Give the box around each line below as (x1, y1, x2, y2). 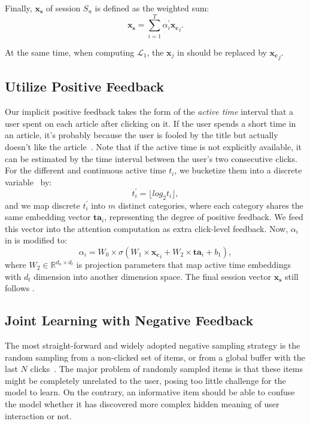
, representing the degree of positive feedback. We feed (104, 211, 303, 223)
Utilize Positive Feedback (5, 77, 165, 96)
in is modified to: (5, 234, 67, 246)
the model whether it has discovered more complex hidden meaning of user (5, 397, 279, 410)
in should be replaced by (177, 45, 267, 58)
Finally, (5, 2, 32, 14)
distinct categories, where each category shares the (118, 199, 303, 211)
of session (45, 2, 81, 14)
